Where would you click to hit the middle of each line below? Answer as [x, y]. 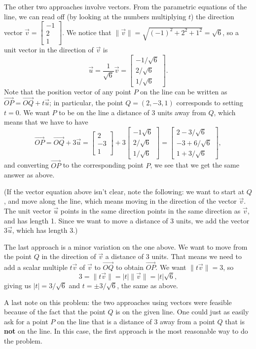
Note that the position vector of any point [68, 92]
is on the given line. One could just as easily [182, 312]
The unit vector [28, 210]
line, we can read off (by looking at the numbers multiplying [95, 16]
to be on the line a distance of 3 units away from [132, 112]
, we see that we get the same [195, 165]
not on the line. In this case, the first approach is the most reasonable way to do [126, 331]
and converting [26, 165]
